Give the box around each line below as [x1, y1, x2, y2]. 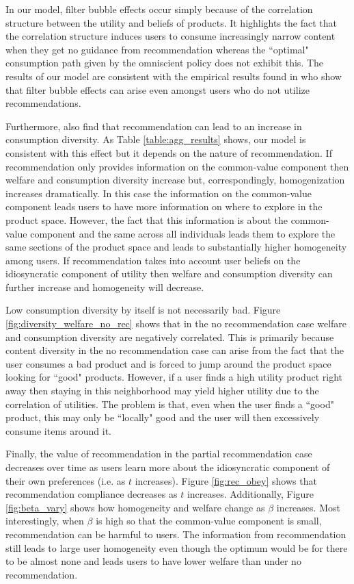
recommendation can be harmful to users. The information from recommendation [5, 526, 346, 541]
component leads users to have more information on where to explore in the [5, 199, 323, 214]
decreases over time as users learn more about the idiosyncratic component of [5, 460, 330, 474]
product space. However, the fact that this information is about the [5, 212, 288, 227]
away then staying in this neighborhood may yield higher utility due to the [5, 383, 319, 398]
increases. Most [276, 500, 340, 514]
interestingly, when [5, 513, 84, 528]
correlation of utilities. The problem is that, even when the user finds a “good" [5, 396, 334, 411]
